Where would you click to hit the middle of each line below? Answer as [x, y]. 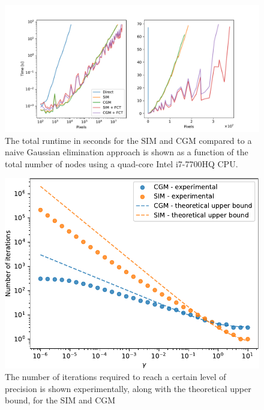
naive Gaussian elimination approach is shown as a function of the [127, 152]
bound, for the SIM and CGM [60, 400]
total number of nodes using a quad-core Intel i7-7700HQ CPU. [121, 163]
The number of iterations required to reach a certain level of [115, 377]
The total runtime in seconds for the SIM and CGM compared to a [128, 140]
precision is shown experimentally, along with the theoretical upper [128, 388]
